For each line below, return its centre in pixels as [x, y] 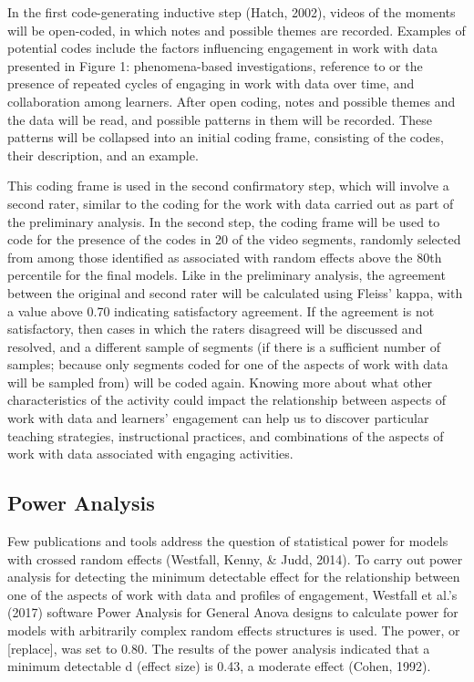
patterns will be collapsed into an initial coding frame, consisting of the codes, [226, 137]
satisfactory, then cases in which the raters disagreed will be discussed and [215, 329]
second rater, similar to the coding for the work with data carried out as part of [231, 203]
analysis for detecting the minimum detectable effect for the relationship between [234, 577]
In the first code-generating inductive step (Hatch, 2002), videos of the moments [232, 12]
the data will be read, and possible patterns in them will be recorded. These [220, 119]
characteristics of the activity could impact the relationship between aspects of [227, 400]
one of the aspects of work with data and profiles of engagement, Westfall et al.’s [232, 594]
